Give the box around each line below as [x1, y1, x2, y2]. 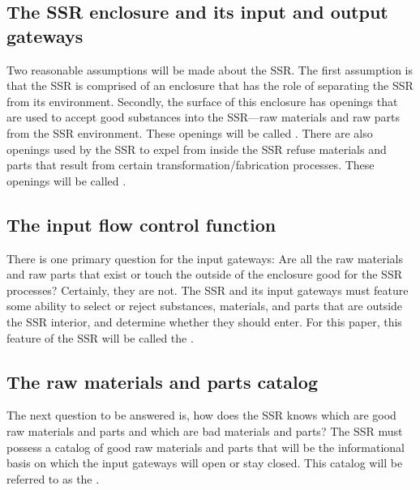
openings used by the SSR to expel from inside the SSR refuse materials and [6, 140, 387, 157]
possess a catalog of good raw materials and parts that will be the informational [6, 438, 405, 455]
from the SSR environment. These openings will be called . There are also [6, 124, 373, 141]
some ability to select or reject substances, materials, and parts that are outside [6, 297, 403, 314]
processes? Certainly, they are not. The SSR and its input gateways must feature [6, 281, 409, 298]
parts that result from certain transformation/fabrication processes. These [6, 156, 375, 173]
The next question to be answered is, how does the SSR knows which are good [6, 407, 396, 424]
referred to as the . [6, 470, 100, 487]
